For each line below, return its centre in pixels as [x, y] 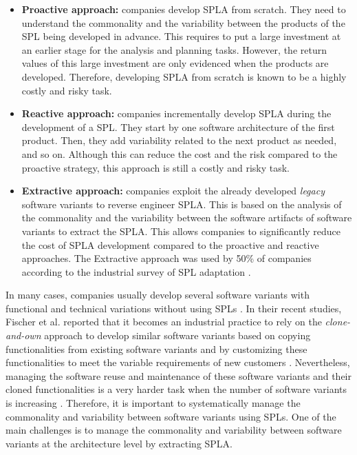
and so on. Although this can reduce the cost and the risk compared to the [180, 153]
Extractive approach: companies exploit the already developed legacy [173, 191]
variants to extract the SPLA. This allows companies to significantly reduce [181, 231]
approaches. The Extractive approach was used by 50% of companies [166, 258]
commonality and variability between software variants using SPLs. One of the [171, 416]
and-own [23, 335]
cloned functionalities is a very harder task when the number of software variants [176, 389]
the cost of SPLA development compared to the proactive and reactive [170, 244]
